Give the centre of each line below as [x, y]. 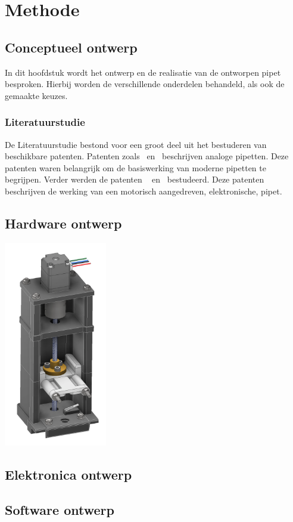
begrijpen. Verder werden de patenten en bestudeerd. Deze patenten [135, 179]
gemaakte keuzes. [36, 95]
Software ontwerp [60, 509]
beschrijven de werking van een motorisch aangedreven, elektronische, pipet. [144, 191]
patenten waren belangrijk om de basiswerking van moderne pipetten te [135, 167]
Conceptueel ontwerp [71, 47]
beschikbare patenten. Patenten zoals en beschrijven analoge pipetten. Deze [147, 156]
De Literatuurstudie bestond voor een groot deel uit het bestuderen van [136, 144]
